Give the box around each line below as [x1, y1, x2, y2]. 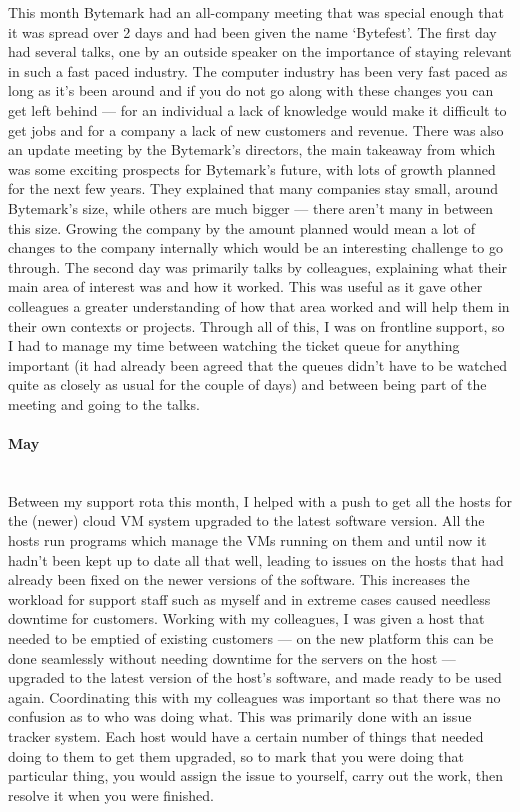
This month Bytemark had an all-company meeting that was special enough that [8, 2, 504, 22]
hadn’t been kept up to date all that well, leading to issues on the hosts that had [8, 549, 504, 570]
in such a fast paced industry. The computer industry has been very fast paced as [8, 60, 508, 81]
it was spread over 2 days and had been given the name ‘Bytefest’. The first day [8, 21, 497, 42]
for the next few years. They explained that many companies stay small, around [8, 178, 499, 199]
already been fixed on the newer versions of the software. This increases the [8, 569, 470, 590]
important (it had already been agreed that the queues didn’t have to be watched [8, 354, 508, 375]
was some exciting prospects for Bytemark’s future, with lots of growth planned [8, 158, 496, 179]
